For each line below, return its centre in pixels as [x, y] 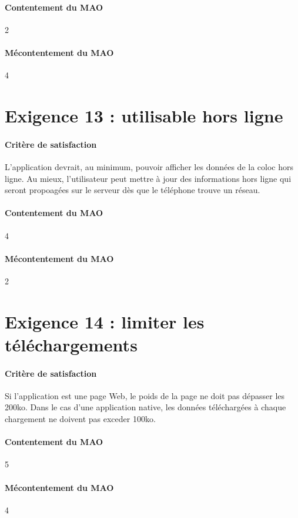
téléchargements [71, 344]
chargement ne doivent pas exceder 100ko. [80, 419]
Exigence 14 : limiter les [105, 321]
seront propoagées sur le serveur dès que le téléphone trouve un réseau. [133, 190]
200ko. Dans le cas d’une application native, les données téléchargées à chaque [145, 407]
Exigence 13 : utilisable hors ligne [144, 115]
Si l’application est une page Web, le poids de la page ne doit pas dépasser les [145, 395]
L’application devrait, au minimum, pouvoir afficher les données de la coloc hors [149, 166]
